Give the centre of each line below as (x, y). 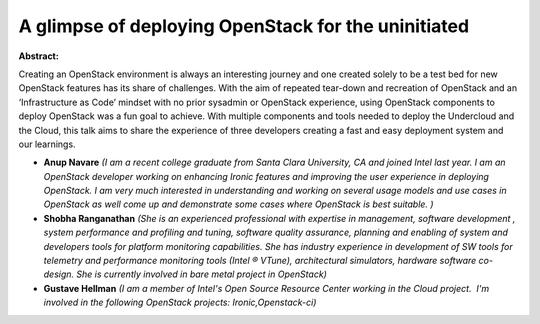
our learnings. (47, 144)
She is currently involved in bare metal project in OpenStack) (201, 274)
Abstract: (38, 56)
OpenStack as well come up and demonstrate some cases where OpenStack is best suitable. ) (238, 204)
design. (59, 274)
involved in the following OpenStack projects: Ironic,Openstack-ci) (180, 302)
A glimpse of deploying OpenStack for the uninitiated (244, 26)
